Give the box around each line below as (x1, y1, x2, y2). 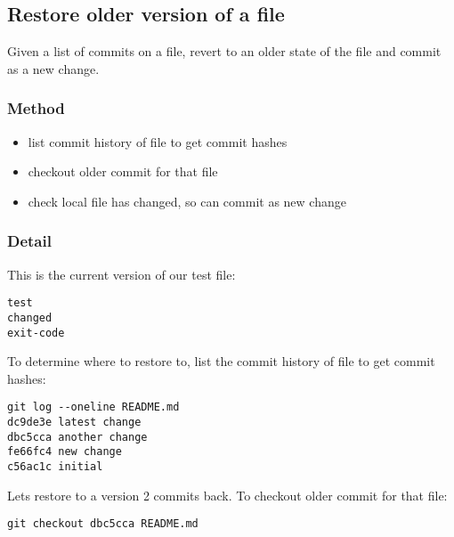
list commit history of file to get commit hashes (28, 132, 288, 151)
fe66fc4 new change (7, 445, 122, 459)
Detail (7, 230, 52, 252)
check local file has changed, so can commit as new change (28, 191, 346, 210)
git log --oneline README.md (7, 401, 180, 414)
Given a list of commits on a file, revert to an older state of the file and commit (7, 42, 442, 61)
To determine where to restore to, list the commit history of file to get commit (7, 352, 435, 370)
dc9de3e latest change (7, 416, 142, 429)
